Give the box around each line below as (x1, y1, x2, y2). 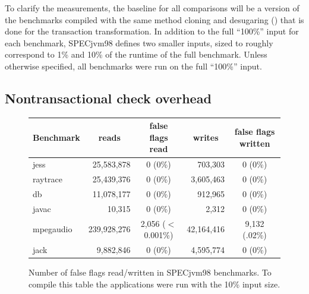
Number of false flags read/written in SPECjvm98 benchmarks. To (29, 266, 272, 279)
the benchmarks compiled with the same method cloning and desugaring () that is (5, 13, 304, 26)
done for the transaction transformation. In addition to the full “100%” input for (5, 25, 299, 37)
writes (193, 131, 219, 143)
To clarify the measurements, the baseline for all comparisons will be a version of (5, 2, 299, 14)
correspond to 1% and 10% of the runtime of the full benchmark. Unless (5, 48, 267, 61)
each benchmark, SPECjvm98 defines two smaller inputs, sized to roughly (5, 36, 273, 49)
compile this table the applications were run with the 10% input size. (29, 277, 280, 290)
